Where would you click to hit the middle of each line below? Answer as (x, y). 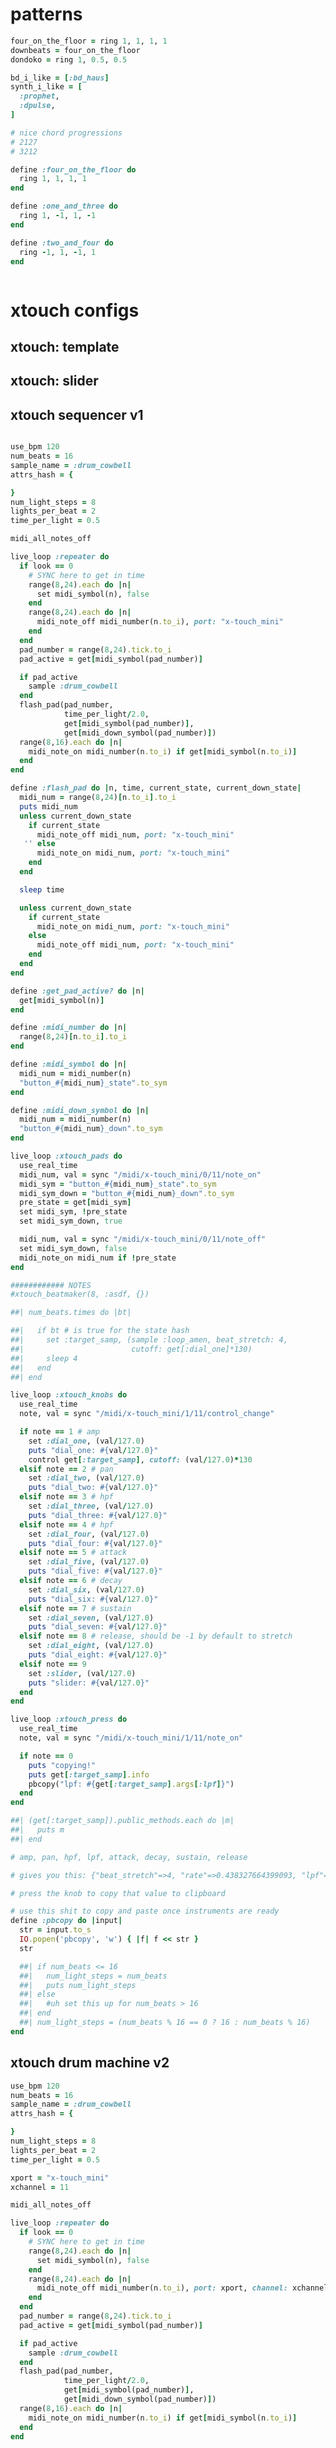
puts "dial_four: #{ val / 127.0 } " (95, 1543)
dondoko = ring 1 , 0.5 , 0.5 (69, 59)
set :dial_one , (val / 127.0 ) (86, 1441)
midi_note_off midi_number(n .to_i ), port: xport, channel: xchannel (182, 2288)
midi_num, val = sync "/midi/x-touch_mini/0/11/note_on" (140, 1174)
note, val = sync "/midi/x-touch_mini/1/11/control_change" (147, 1414)
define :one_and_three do (64, 206)
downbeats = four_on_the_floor (75, 50)
